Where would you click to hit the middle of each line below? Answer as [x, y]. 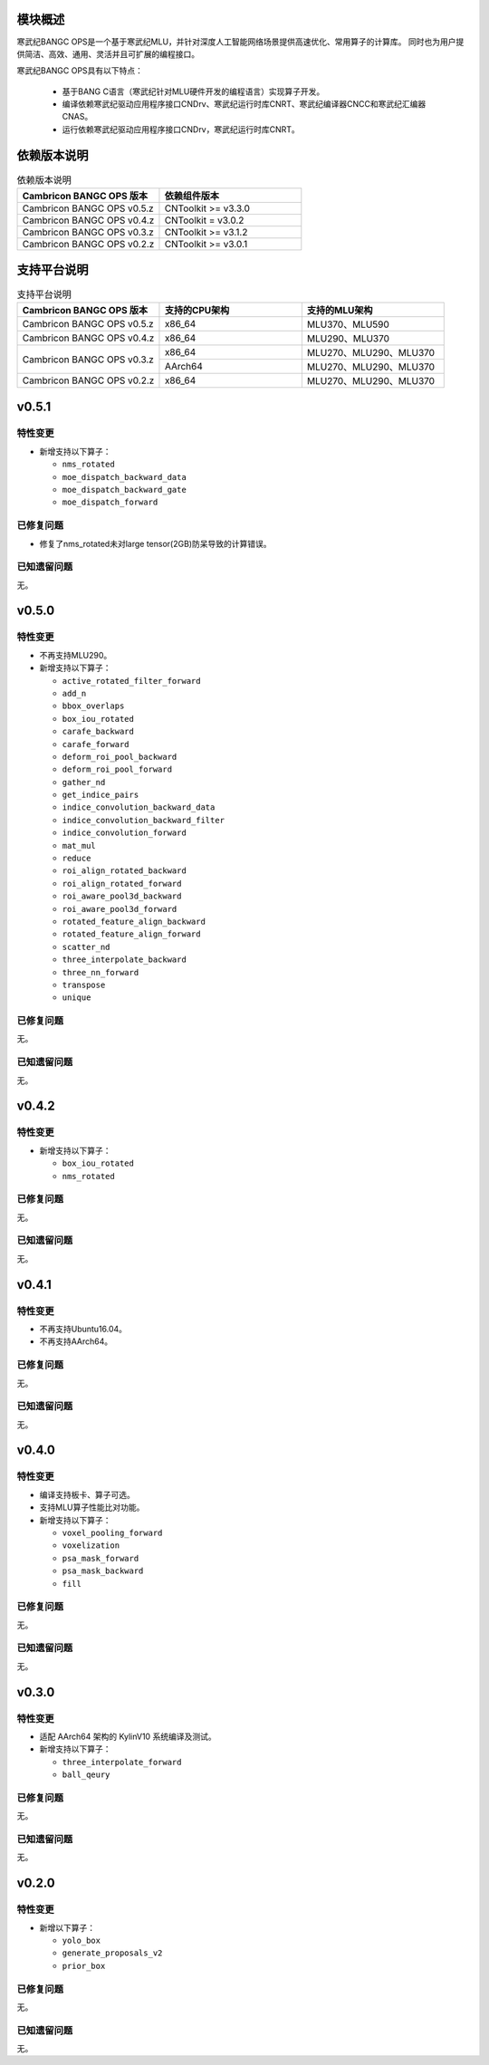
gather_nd [84, 782]
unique [77, 998]
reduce [77, 859]
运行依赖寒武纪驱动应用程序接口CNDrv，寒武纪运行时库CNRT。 [181, 129]
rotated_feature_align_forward [131, 934]
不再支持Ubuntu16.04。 [83, 1329]
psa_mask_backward [103, 1571]
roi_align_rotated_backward [125, 871]
